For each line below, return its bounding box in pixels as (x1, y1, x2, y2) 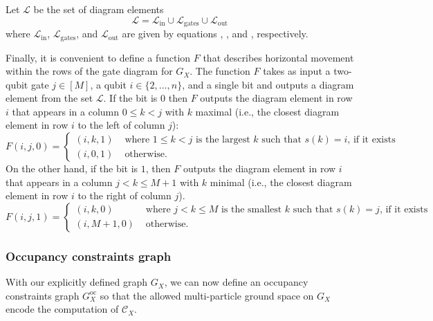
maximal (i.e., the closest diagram (195, 104, 340, 118)
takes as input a (263, 64, 331, 78)
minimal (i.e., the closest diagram (210, 174, 352, 189)
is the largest (195, 134, 250, 145)
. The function (190, 64, 250, 78)
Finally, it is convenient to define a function (6, 50, 191, 64)
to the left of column (77, 118, 165, 132)
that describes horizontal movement (203, 50, 354, 64)
